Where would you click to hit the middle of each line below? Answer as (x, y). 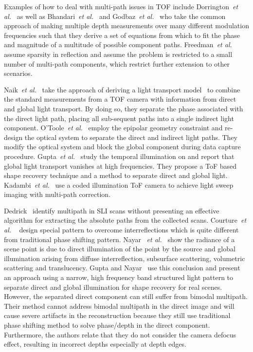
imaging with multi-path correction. (57, 194)
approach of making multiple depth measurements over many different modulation (126, 26)
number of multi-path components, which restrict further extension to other (117, 63)
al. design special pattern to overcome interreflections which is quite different (121, 230)
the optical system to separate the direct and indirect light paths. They (131, 137)
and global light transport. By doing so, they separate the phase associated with (124, 108)
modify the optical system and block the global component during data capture (122, 147)
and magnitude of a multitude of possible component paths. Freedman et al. (118, 44)
